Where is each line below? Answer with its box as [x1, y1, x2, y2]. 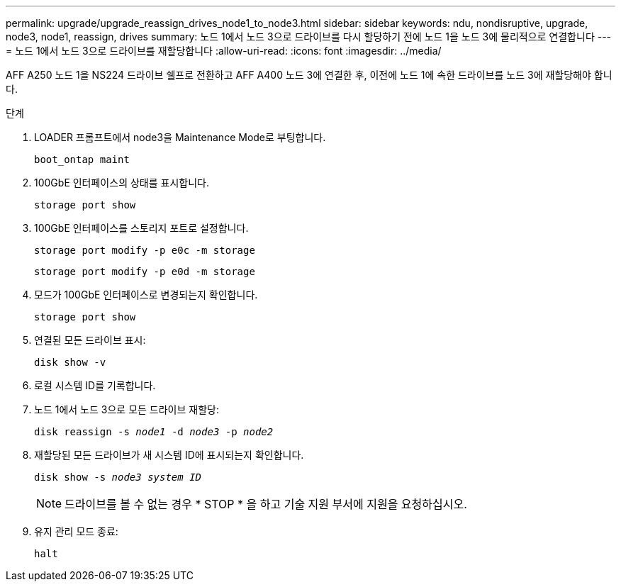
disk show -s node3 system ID [34, 471, 202, 483]
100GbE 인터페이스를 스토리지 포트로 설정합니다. [34, 222, 249, 234]
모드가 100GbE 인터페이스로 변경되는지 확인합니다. [34, 289, 258, 301]
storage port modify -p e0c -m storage [34, 245, 255, 256]
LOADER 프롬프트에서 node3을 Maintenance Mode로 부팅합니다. [34, 131, 326, 143]
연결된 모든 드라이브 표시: [34, 334, 146, 346]
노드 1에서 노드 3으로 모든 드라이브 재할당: [34, 403, 219, 415]
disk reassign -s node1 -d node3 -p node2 [34, 426, 274, 437]
